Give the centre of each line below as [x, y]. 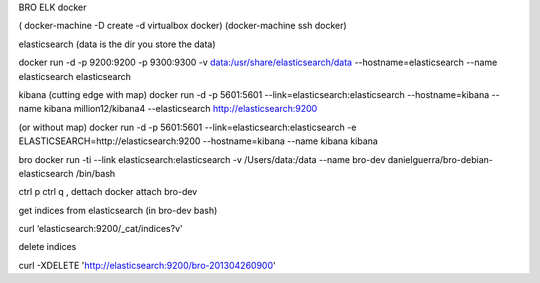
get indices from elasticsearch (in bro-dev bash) [118, 210]
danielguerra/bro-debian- [440, 159]
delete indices [47, 247]
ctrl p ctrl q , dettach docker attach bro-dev [108, 192]
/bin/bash [95, 173]
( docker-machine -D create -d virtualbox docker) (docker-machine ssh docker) [182, 26]
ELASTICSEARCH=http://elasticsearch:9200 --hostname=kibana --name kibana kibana [198, 141]
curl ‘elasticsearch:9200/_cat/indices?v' [101, 229]
